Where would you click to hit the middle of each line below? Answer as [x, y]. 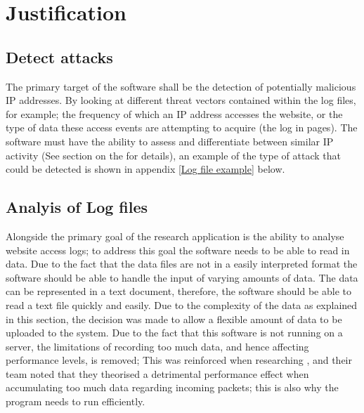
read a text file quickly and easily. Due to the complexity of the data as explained [182, 304]
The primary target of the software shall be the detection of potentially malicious [181, 86]
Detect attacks [59, 57]
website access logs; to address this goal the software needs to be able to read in [178, 250]
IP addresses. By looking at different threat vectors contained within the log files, [181, 100]
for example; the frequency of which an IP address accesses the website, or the [174, 113]
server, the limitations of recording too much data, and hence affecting [157, 346]
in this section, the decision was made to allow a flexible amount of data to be [174, 319]
